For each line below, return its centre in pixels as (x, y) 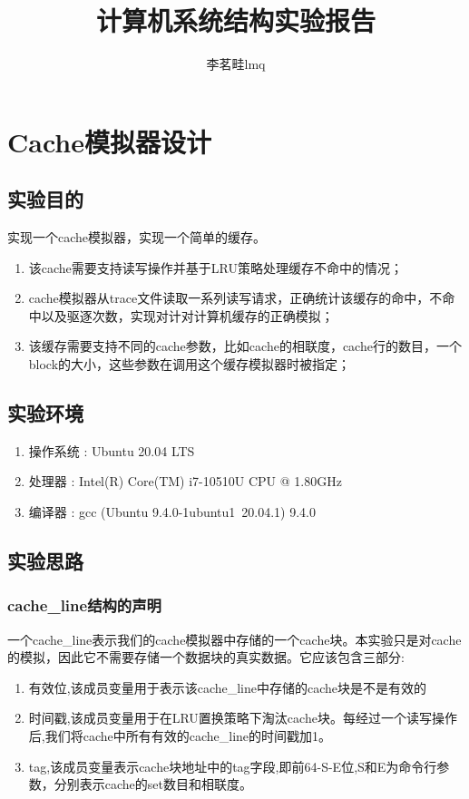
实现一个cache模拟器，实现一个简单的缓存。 (137, 237)
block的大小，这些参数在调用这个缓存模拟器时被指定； (190, 364)
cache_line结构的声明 (84, 605)
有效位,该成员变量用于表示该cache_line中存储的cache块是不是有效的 (228, 687)
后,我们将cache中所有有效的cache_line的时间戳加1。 (180, 736)
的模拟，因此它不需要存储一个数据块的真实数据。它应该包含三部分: (206, 657)
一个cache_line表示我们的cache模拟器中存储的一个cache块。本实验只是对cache (234, 639)
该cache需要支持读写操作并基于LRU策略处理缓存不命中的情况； (215, 267)
